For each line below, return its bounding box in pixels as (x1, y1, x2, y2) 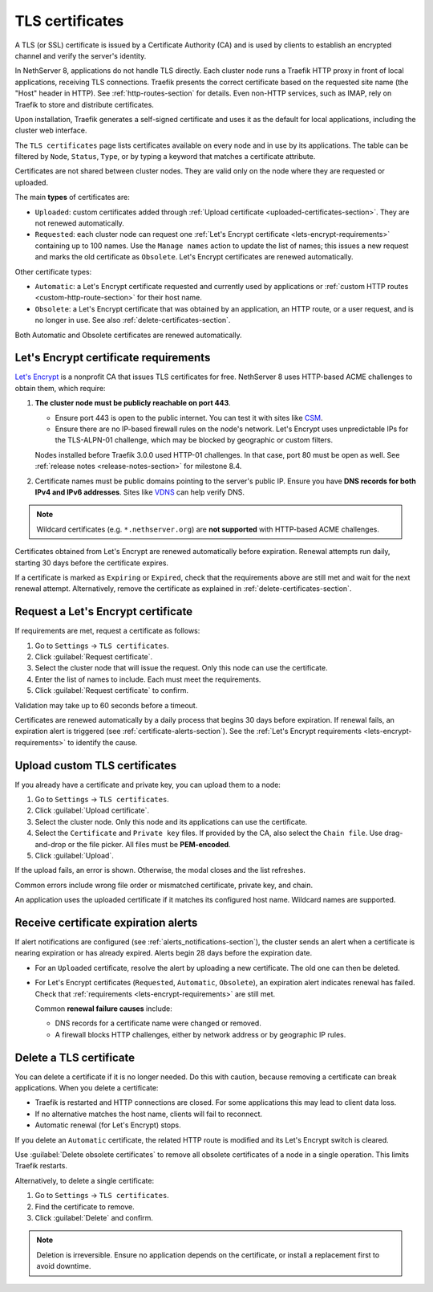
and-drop (34, 839, 67, 849)
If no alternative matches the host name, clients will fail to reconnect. (34, 1109, 263, 1119)
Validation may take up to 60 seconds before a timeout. (14, 700, 198, 710)
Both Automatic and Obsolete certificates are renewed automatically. (14, 330, 242, 340)
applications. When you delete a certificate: (14, 1083, 159, 1093)
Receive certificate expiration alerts (14, 915, 198, 929)
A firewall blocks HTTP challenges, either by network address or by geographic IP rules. (55, 1029, 346, 1039)
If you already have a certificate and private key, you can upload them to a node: (14, 780, 281, 789)
